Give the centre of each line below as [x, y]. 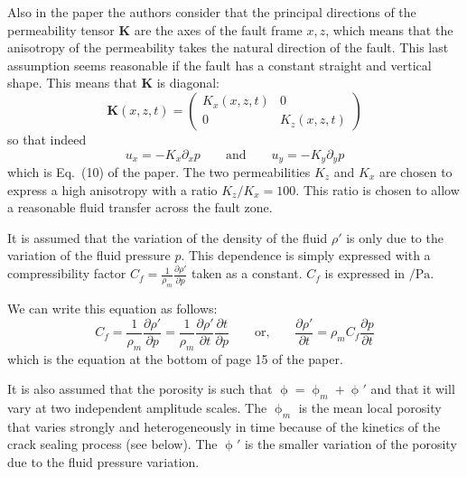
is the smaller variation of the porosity [350, 444]
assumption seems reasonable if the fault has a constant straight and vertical [219, 65]
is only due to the [395, 237]
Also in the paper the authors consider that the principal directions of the [212, 12]
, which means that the [389, 29]
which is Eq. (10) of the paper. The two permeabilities [159, 172]
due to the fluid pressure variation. [103, 461]
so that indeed [47, 139]
